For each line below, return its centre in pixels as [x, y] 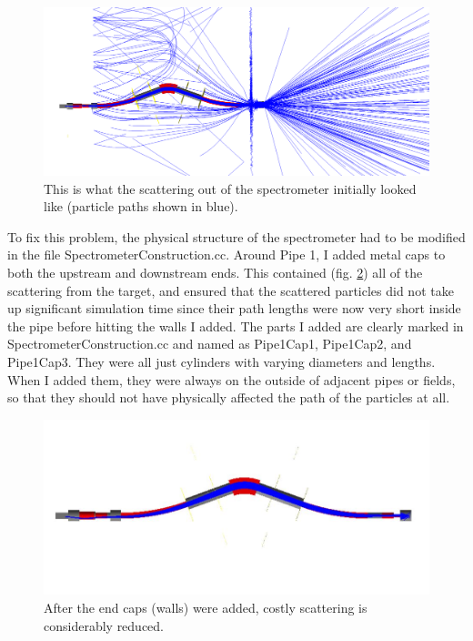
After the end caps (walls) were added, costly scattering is [206, 607]
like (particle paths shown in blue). [141, 206]
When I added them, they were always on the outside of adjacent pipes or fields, [231, 379]
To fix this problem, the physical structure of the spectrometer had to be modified [236, 236]
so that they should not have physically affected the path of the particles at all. [229, 397]
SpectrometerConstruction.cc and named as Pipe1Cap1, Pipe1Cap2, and [210, 344]
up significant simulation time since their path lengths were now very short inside [234, 308]
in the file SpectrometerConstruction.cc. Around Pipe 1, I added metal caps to [226, 254]
